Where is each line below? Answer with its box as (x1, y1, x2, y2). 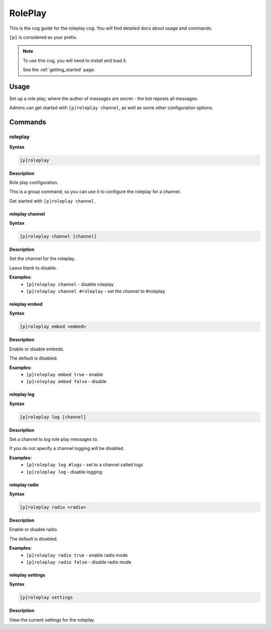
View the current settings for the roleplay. (9, 616, 95, 623)
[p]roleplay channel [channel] (20, 234, 97, 239)
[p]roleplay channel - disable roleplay (26, 281, 114, 287)
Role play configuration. (9, 179, 59, 186)
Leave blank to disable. (9, 264, 57, 271)
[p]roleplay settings (20, 595, 73, 600)
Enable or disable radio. (9, 526, 59, 532)
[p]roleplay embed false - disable (26, 379, 107, 385)
